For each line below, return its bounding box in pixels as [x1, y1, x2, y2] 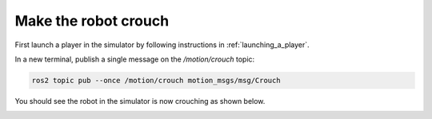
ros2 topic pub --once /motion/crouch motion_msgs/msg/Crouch [31, 76, 281, 85]
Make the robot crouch [14, 12, 170, 30]
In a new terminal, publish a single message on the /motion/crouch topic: [14, 54, 255, 64]
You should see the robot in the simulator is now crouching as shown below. [14, 96, 266, 105]
